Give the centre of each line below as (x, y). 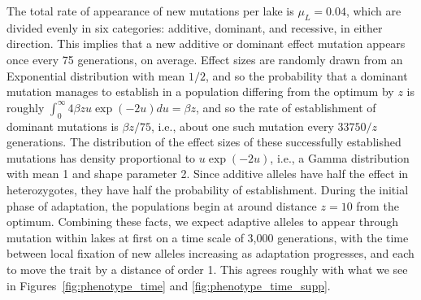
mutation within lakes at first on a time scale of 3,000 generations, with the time (208, 237)
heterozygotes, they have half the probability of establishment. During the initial (208, 189)
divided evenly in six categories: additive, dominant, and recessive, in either (195, 27)
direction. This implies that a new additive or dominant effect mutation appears (206, 43)
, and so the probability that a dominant (306, 75)
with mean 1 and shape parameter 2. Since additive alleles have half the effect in (208, 174)
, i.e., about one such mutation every (242, 126)
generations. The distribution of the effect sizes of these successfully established (204, 142)
